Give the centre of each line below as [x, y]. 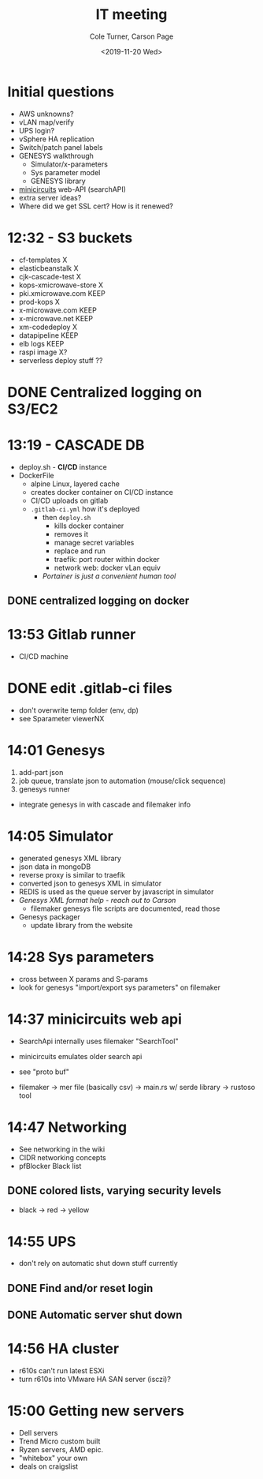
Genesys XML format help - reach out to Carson [97, 900]
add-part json [41, 772]
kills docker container [89, 526]
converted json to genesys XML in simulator [90, 883]
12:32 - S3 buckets [70, 238]
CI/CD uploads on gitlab [69, 500]
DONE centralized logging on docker [98, 601]
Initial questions [61, 92]
